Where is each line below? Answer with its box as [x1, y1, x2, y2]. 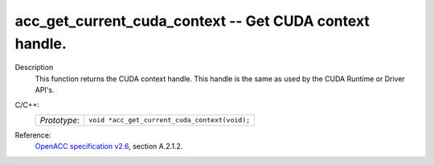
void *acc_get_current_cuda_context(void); [88, 116, 251, 125]
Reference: [14, 130, 51, 140]
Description [14, 63, 54, 72]
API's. [35, 85, 55, 95]
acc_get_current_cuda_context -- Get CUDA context [14, 12, 370, 30]
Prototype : [39, 114, 80, 126]
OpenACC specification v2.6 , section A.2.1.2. [35, 142, 183, 151]
